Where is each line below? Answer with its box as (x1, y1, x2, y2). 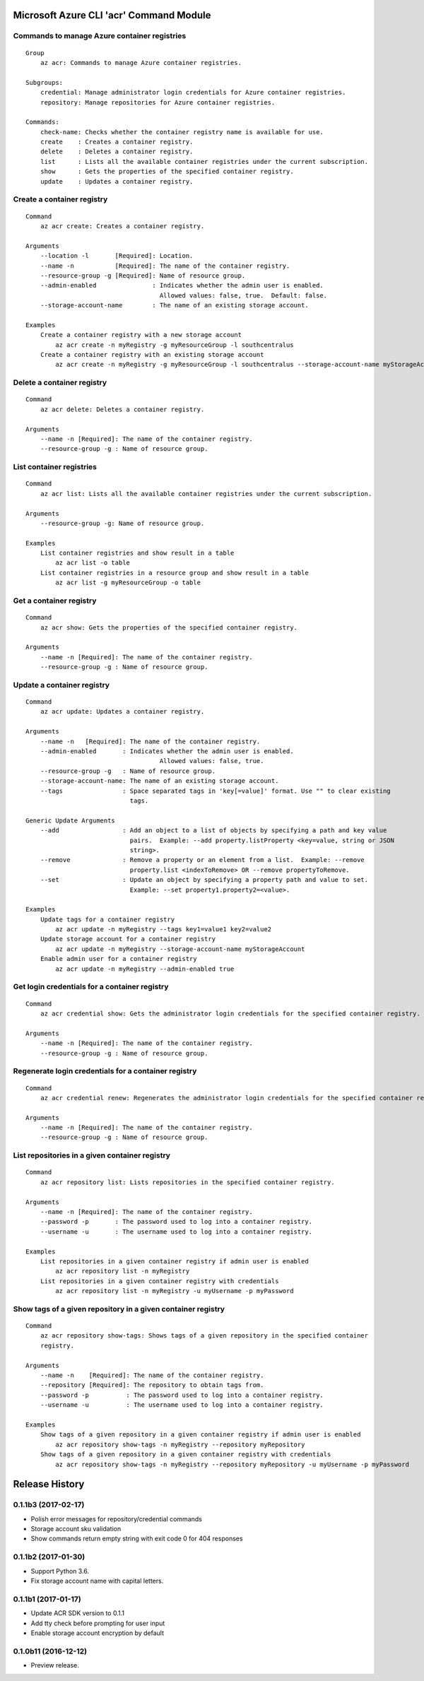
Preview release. (30, 1661, 79, 1670)
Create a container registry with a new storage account (40, 331, 242, 339)
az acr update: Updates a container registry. (40, 707, 205, 716)
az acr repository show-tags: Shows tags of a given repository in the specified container (40, 1332, 369, 1340)
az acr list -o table (55, 559, 131, 567)
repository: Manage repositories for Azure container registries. (40, 98, 276, 106)
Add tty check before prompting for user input (30, 1619, 165, 1627)
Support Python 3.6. (30, 1567, 90, 1575)
